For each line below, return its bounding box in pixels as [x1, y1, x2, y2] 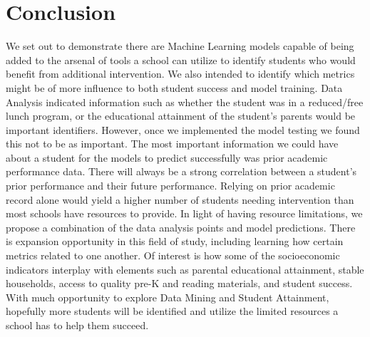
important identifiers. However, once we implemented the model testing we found [6, 122, 360, 137]
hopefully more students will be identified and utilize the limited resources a [6, 304, 339, 318]
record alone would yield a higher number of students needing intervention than [6, 192, 354, 207]
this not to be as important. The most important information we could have [6, 136, 339, 151]
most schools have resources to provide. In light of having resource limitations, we [6, 206, 363, 221]
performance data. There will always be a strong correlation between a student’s [6, 164, 357, 179]
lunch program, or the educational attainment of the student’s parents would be [6, 108, 356, 123]
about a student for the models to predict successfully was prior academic [6, 150, 328, 165]
